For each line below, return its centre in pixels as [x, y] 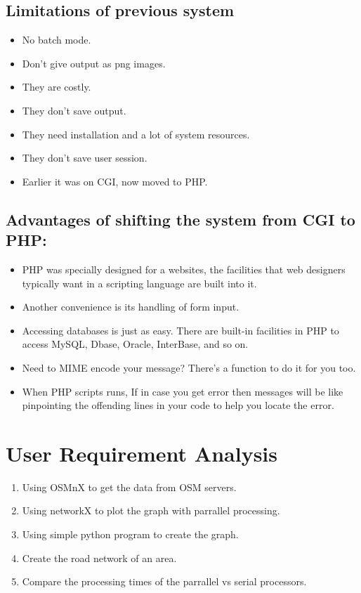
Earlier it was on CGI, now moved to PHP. [115, 181]
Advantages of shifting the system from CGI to [180, 219]
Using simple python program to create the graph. [130, 534]
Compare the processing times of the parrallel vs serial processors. [164, 581]
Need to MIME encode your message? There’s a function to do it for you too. [189, 367]
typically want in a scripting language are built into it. [139, 283]
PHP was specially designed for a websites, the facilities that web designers [184, 269]
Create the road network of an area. [99, 558]
